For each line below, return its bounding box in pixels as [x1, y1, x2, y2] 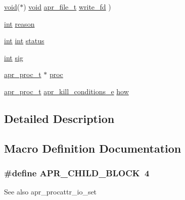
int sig [4, 52, 23, 62]
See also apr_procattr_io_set [4, 186, 97, 197]
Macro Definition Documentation [4, 140, 181, 156]
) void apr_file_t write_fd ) [23, 2, 111, 12]
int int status [4, 35, 44, 46]
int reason [4, 18, 35, 29]
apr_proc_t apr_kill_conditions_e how [4, 86, 129, 96]
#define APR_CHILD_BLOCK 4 [4, 167, 150, 179]
